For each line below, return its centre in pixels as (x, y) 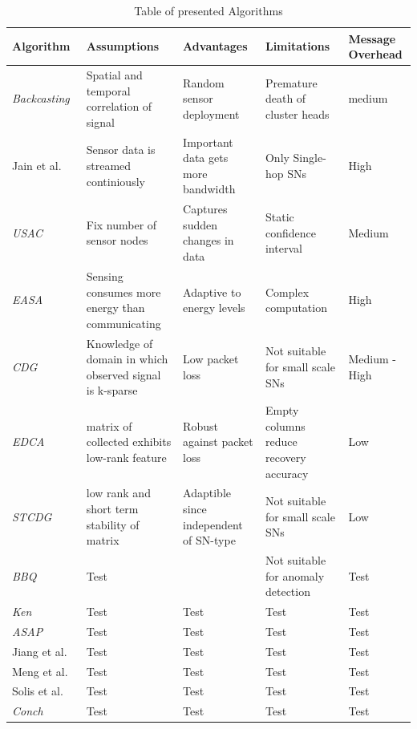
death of (285, 98)
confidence (290, 232)
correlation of (119, 106)
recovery (285, 457)
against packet (218, 441)
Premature (291, 82)
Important (208, 142)
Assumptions (123, 46)
